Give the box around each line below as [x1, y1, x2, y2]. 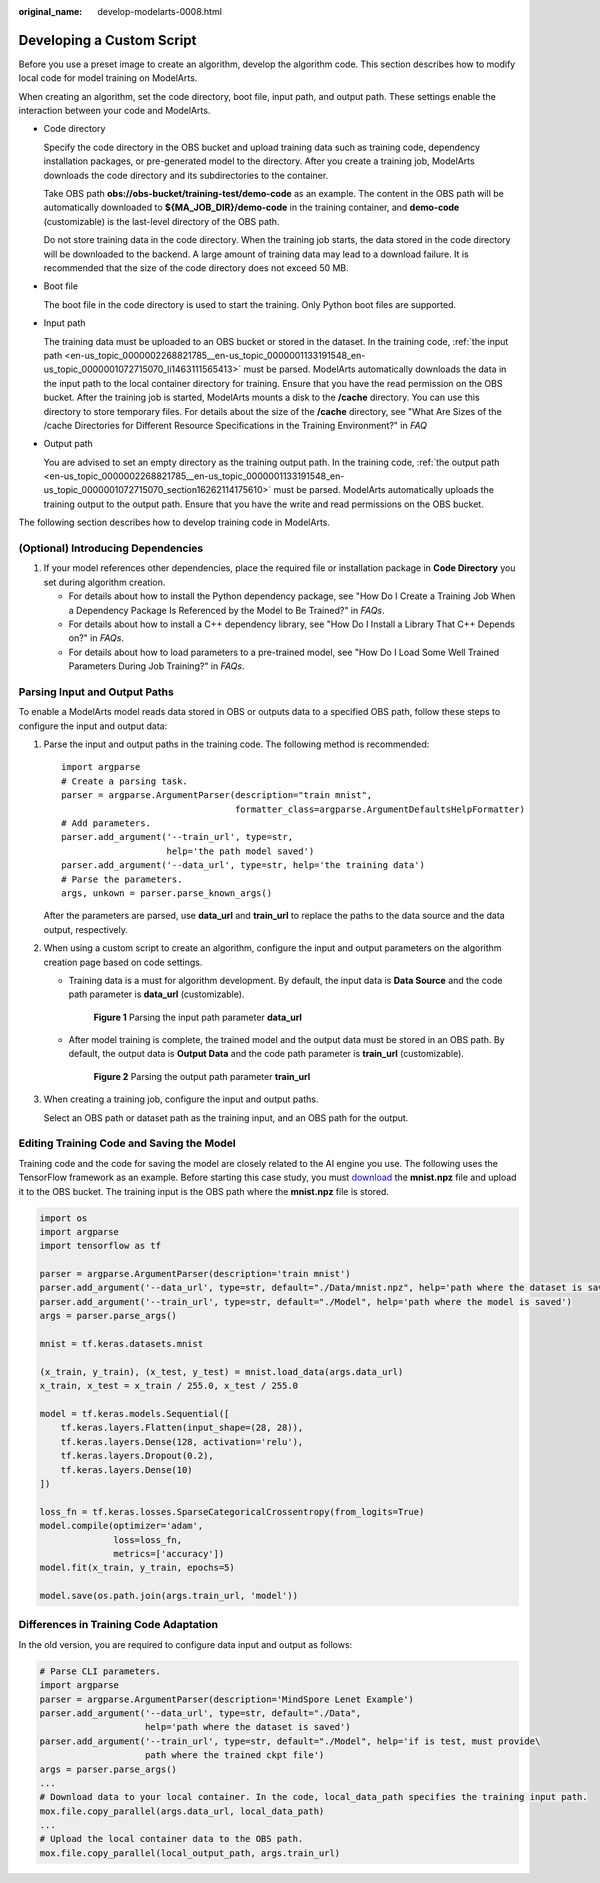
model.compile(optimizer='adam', [39, 1520, 204, 1532]
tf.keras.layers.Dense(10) [60, 1464, 194, 1475]
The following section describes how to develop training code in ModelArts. [18, 516, 330, 529]
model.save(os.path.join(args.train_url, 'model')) [39, 1590, 299, 1602]
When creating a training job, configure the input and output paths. [43, 1093, 319, 1105]
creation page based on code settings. [43, 956, 203, 968]
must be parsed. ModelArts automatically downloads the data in [243, 363, 507, 375]
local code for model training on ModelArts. [18, 72, 198, 84]
